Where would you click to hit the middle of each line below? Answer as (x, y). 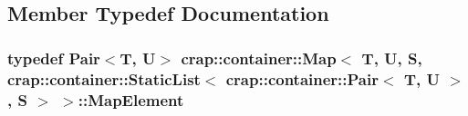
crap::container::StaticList (104, 78)
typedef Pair (54, 58)
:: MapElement (131, 99)
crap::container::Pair (302, 78)
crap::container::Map (259, 58)
